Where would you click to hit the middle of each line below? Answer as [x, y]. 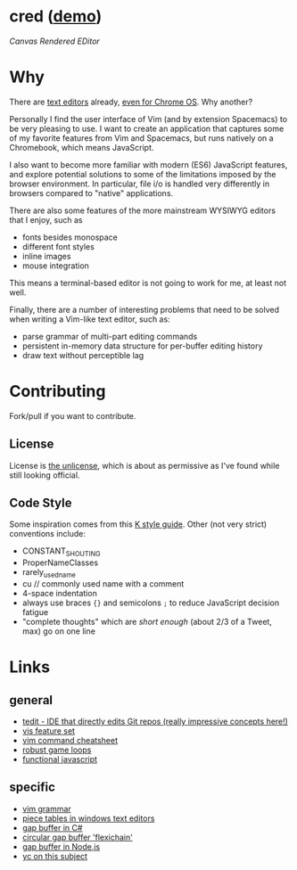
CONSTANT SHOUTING [61, 552]
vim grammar [46, 808]
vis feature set [49, 731]
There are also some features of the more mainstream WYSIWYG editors [143, 210]
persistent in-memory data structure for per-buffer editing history [142, 346]
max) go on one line [59, 631]
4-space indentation [60, 594]
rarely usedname [49, 574]
